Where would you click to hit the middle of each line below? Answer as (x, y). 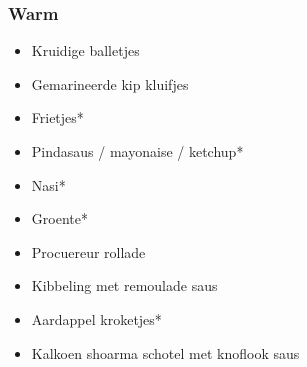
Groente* (59, 218)
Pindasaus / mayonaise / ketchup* (137, 151)
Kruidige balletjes (85, 50)
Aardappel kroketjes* (96, 318)
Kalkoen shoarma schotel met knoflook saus (165, 352)
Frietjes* (57, 117)
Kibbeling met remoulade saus (124, 285)
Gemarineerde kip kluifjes (110, 83)
